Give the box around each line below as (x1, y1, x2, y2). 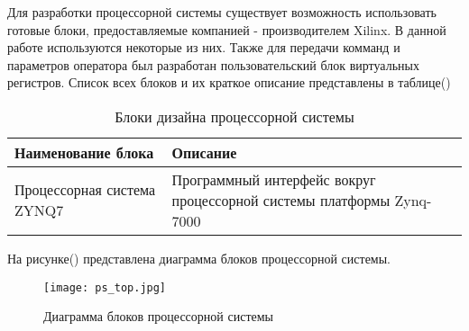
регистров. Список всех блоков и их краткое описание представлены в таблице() (7, 73, 451, 92)
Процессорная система (14, 179, 156, 201)
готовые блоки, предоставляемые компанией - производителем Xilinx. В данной (7, 20, 446, 39)
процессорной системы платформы (171, 189, 391, 210)
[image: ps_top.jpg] (43, 281, 167, 294)
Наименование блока (14, 141, 154, 163)
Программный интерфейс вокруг (171, 168, 376, 190)
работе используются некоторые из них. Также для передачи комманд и (7, 38, 400, 57)
